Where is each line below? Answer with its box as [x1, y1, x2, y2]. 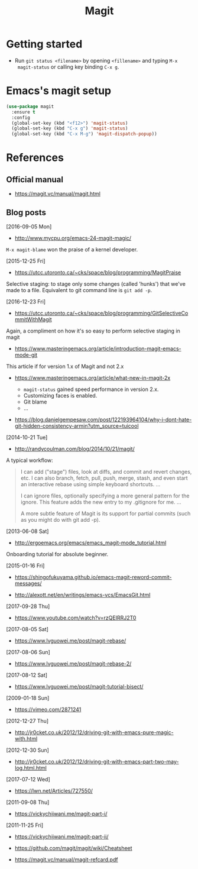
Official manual [6, 175, 64, 185]
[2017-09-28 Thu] [6, 602, 50, 610]
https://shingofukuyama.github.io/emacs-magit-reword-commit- [14, 573, 173, 580]
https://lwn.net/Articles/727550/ [14, 787, 93, 794]
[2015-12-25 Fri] [6, 257, 46, 264]
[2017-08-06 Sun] [6, 648, 50, 655]
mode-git [14, 351, 38, 358]
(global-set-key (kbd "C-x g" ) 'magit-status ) [11, 125, 128, 131]
